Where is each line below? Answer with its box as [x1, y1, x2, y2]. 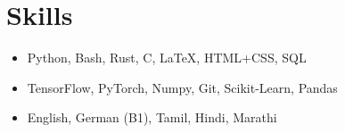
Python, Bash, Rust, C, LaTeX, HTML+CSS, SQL [27, 48, 307, 67]
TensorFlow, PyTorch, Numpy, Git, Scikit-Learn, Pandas [27, 78, 338, 96]
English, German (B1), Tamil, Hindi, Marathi [27, 108, 277, 127]
